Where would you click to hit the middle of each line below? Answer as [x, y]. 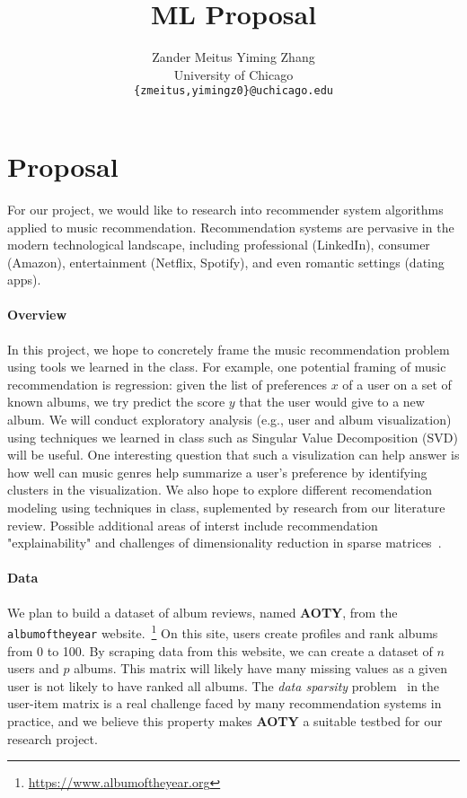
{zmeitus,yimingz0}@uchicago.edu [233, 91]
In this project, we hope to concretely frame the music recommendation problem [229, 349]
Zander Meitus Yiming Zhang [233, 57]
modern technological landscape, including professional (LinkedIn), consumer [219, 245]
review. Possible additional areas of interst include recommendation [193, 525]
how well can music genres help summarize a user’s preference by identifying [217, 472]
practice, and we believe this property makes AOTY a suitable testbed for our [225, 720]
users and [33, 668]
